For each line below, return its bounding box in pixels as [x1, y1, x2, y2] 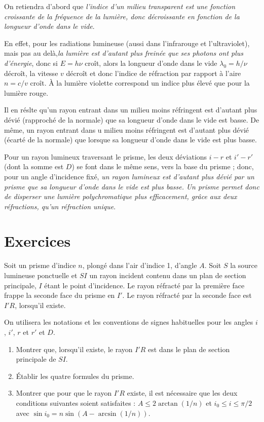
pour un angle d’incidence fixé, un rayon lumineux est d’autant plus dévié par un [4, 171, 254, 181]
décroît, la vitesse [4, 67, 58, 78]
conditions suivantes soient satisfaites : [16, 397, 136, 408]
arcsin [98, 410, 117, 417]
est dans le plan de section [148, 343, 230, 354]
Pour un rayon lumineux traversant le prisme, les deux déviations [4, 151, 207, 162]
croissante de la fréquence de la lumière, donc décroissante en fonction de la [4, 11, 240, 21]
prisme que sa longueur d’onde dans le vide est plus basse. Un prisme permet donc [4, 181, 259, 191]
